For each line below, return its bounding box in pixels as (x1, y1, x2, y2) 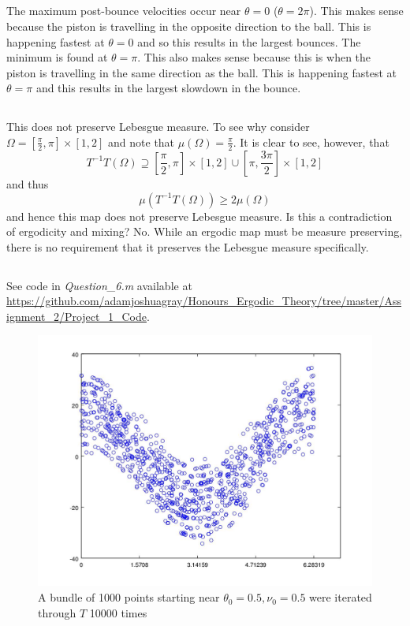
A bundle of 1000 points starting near (38, 589, 220, 606)
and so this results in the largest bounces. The (137, 33, 361, 50)
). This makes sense (309, 2, 404, 19)
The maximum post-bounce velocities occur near (6, 2, 241, 19)
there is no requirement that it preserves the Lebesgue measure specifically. (6, 238, 369, 255)
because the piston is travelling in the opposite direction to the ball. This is (6, 17, 371, 34)
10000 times (89, 604, 147, 620)
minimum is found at (6, 49, 108, 65)
